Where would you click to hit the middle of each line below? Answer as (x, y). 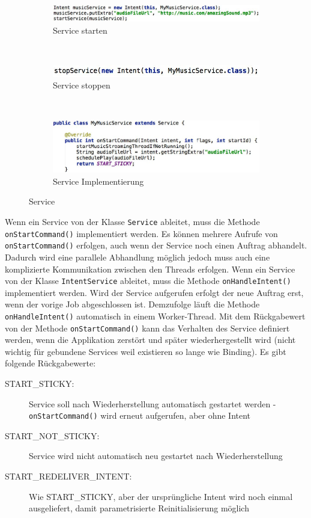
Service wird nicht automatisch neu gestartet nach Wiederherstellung (156, 456)
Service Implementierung (98, 181)
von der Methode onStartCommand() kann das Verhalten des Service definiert (147, 328)
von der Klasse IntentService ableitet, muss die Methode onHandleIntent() (148, 281)
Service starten (80, 30)
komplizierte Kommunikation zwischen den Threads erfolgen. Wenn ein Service (150, 269)
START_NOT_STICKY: (52, 435)
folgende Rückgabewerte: (50, 363)
